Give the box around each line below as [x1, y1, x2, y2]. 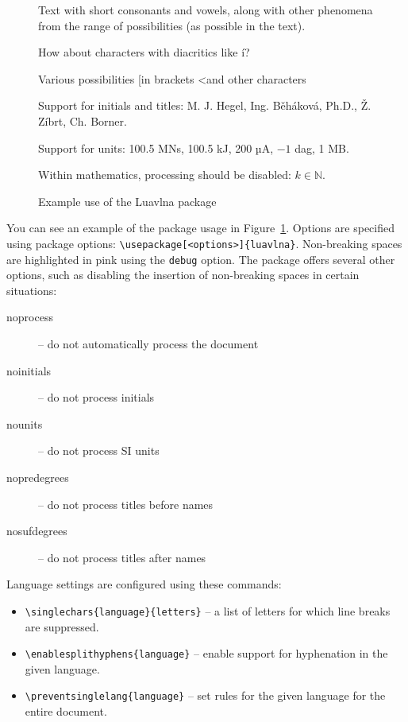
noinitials [6, 362, 52, 378]
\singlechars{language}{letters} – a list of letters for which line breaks [25, 602, 391, 619]
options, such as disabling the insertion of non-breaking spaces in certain [6, 266, 360, 283]
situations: [6, 281, 57, 298]
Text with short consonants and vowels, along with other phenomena [38, 2, 373, 17]
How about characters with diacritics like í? [38, 44, 250, 60]
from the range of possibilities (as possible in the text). [38, 17, 306, 33]
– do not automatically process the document [38, 336, 259, 352]
